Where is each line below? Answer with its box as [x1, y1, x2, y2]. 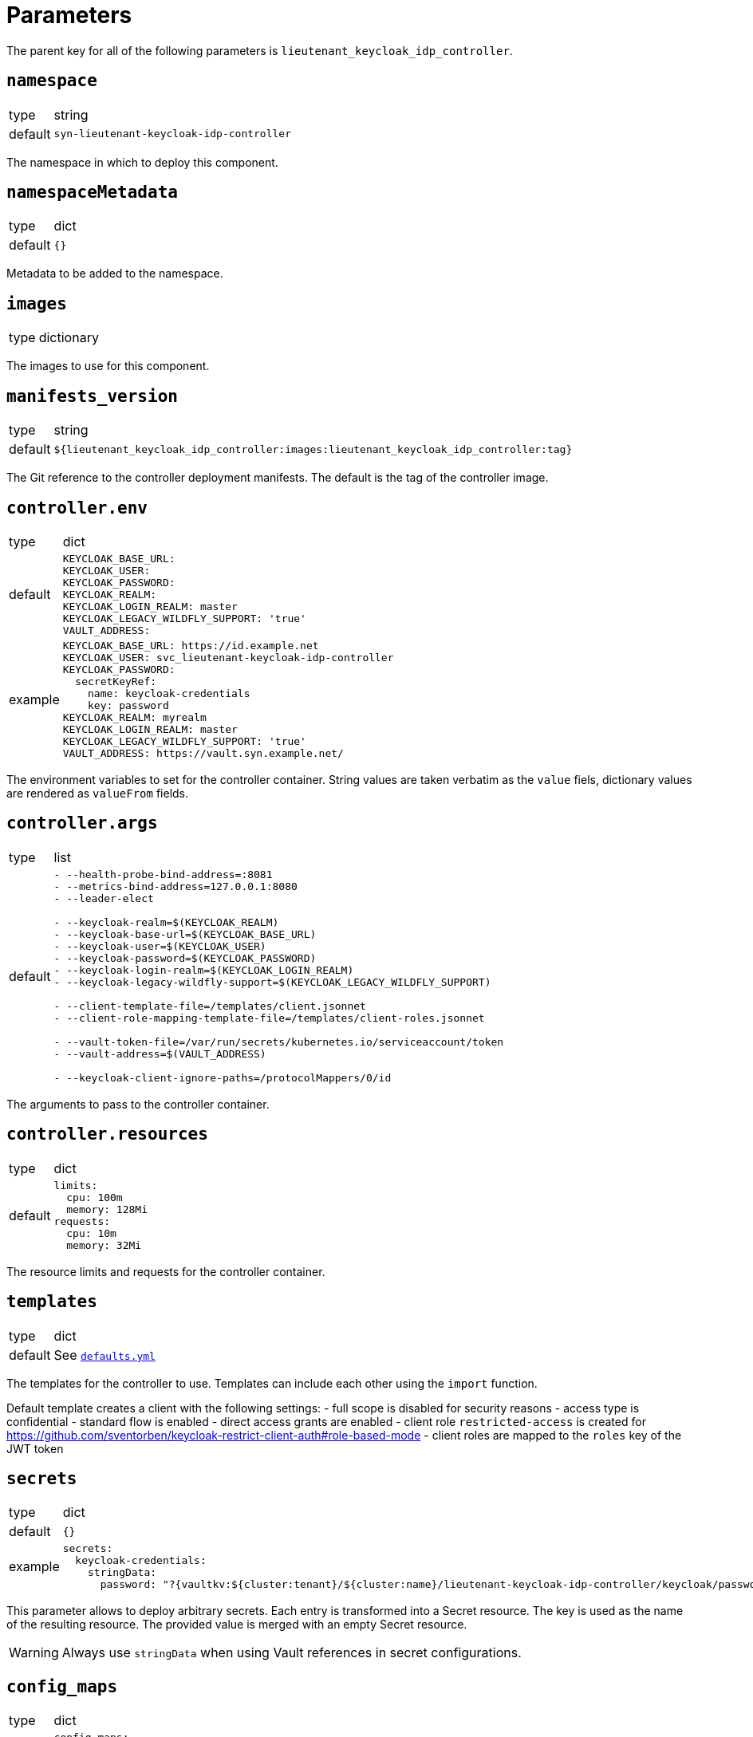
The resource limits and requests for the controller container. [6, 1264, 325, 1278]
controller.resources [6, 1125, 208, 1144]
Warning [9, 1644, 59, 1661]
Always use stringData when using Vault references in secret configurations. [61, 1644, 522, 1661]
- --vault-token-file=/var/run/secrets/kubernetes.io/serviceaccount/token [53, 1035, 504, 1048]
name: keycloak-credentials [88, 687, 250, 699]
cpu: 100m [66, 1191, 123, 1203]
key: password [88, 699, 169, 711]
